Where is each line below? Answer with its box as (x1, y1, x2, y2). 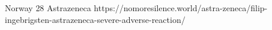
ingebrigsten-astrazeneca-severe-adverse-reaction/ (5, 13, 186, 25)
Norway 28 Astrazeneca (5, 2, 91, 14)
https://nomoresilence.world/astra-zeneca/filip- (94, 2, 268, 14)
